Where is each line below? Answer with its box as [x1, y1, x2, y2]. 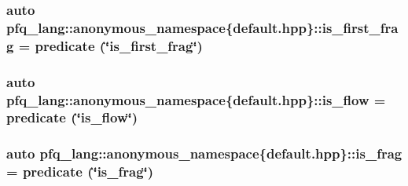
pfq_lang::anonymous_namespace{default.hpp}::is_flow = [6, 89, 386, 109]
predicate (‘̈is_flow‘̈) [6, 108, 138, 127]
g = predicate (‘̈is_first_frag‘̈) [6, 35, 203, 55]
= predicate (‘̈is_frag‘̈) [6, 162, 154, 181]
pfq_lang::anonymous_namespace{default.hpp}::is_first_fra [6, 17, 399, 37]
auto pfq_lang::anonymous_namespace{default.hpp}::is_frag [6, 144, 402, 163]
